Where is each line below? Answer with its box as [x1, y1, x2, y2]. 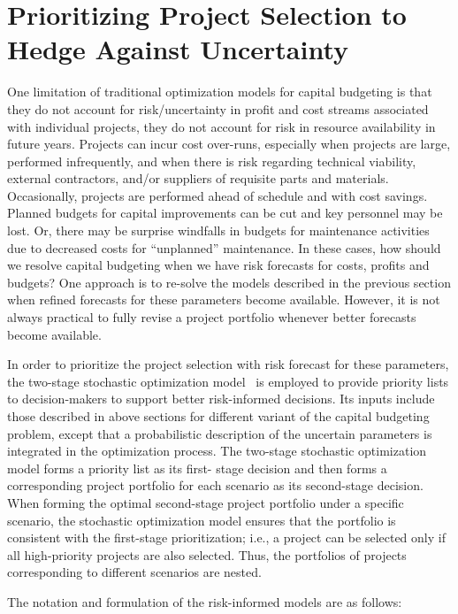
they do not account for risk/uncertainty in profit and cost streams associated [7, 99, 429, 118]
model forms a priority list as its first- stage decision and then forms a [7, 458, 387, 477]
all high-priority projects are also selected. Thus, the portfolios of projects [7, 545, 407, 564]
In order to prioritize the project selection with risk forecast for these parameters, [7, 355, 449, 373]
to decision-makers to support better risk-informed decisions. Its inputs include [7, 389, 435, 408]
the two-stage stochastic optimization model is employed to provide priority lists [7, 372, 449, 390]
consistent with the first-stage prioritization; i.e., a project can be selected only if [7, 528, 446, 547]
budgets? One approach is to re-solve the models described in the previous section [7, 272, 451, 291]
